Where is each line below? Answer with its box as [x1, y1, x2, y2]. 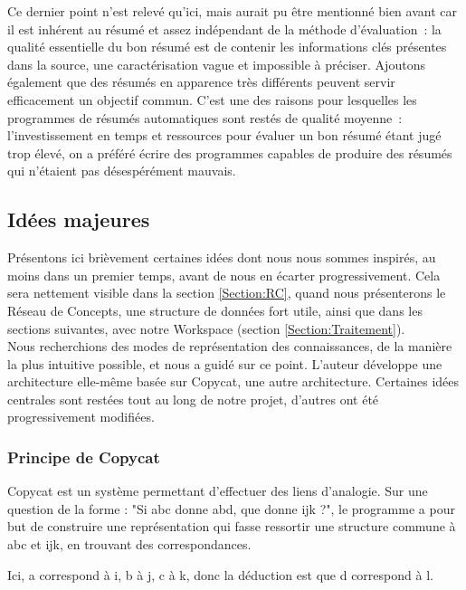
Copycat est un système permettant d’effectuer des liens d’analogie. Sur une [7, 481, 428, 500]
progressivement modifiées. [7, 407, 155, 426]
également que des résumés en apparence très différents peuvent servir [7, 72, 395, 91]
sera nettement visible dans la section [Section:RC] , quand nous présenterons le [7, 283, 446, 302]
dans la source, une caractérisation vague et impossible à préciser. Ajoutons [7, 54, 425, 73]
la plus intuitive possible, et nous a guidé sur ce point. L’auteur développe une [7, 354, 442, 373]
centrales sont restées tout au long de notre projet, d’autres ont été [7, 389, 379, 408]
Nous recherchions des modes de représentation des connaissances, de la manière [7, 337, 452, 356]
